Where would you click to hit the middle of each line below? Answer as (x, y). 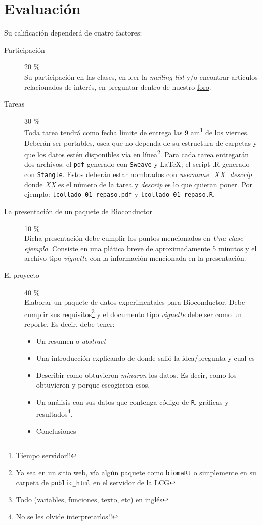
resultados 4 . (54, 413)
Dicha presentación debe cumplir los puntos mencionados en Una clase (134, 238)
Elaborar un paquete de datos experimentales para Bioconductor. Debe (135, 302)
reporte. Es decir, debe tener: (70, 323)
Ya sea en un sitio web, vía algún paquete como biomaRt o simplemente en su (136, 472)
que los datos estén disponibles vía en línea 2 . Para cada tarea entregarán (137, 153)
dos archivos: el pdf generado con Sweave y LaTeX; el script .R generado (137, 164)
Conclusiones (56, 430)
